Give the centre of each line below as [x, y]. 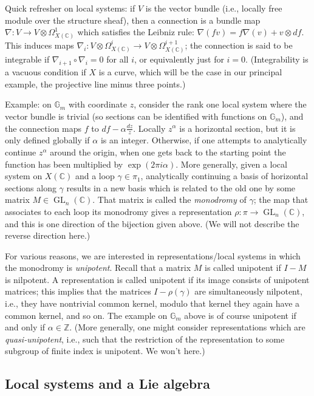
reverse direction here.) [48, 235]
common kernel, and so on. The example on [86, 315]
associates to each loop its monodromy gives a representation [118, 211]
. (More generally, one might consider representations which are [187, 327]
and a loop [95, 176]
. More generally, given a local [231, 164]
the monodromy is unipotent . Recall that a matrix [98, 268]
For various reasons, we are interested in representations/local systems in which [153, 255]
